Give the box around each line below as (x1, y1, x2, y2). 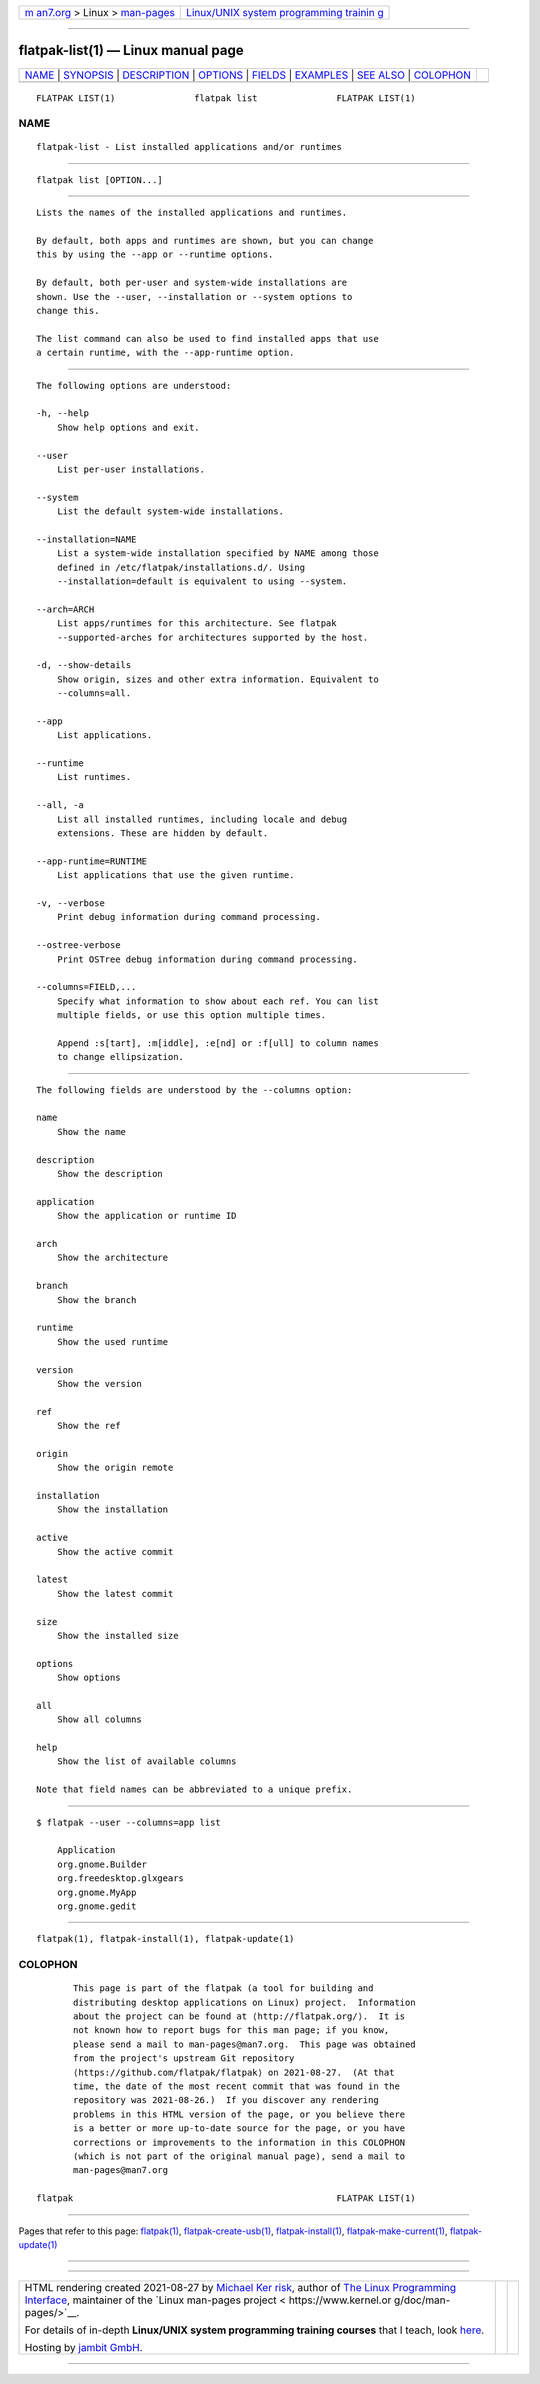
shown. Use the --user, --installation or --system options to (36, 291, 353, 302)
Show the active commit (56, 1546, 174, 1557)
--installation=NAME (36, 533, 137, 545)
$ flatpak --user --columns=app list (36, 1816, 222, 1828)
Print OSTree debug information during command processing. (56, 953, 359, 965)
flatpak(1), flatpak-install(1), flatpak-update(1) (36, 1933, 295, 1945)
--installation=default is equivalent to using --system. (56, 576, 348, 587)
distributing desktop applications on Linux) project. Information (73, 1996, 416, 2008)
